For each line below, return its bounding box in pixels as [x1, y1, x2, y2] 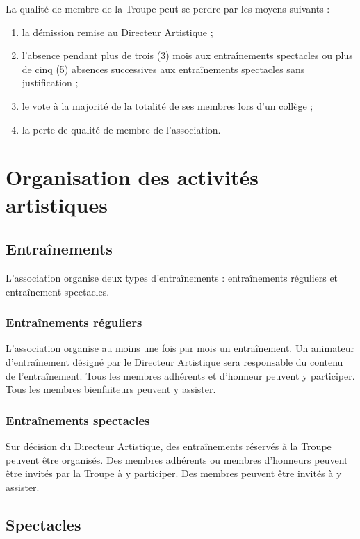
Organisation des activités [6, 163, 259, 191]
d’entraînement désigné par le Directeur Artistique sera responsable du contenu [6, 354, 343, 369]
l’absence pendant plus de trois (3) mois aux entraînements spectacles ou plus [22, 48, 353, 63]
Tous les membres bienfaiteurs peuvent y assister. [6, 382, 216, 396]
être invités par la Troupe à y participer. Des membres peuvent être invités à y [6, 466, 342, 481]
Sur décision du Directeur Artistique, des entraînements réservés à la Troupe [6, 438, 332, 453]
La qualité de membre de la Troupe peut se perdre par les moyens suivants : [6, 1, 330, 15]
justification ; [22, 75, 79, 90]
